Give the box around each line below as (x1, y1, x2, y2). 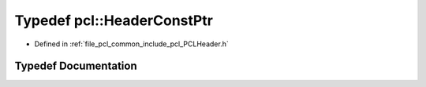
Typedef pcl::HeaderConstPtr (14, 12, 213, 29)
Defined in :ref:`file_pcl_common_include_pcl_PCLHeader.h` (34, 39, 229, 49)
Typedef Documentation (14, 60, 137, 73)
